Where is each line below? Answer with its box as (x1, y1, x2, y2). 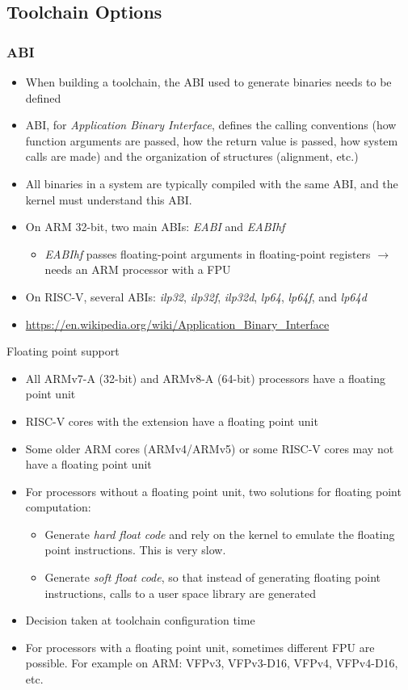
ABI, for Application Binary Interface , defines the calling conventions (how (25, 116, 397, 133)
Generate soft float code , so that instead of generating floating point (44, 569, 381, 586)
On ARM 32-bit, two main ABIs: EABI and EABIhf (25, 218, 285, 235)
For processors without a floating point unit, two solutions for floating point (25, 482, 402, 499)
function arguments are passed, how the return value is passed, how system (25, 132, 398, 149)
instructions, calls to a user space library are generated (44, 584, 317, 601)
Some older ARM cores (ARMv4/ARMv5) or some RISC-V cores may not (25, 440, 394, 456)
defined (25, 89, 61, 106)
